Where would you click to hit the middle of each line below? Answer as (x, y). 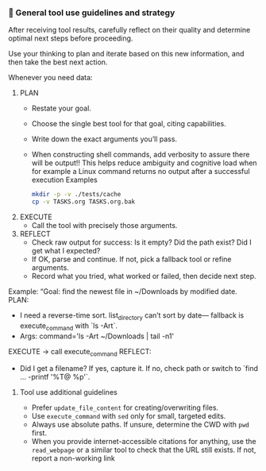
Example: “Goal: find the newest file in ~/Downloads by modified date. (123, 291)
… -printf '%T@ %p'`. (55, 377)
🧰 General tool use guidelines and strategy (92, 13)
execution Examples (64, 180)
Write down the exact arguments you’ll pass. (104, 139)
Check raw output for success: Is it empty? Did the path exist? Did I (141, 242)
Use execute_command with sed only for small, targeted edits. (129, 416)
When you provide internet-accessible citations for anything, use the (144, 442)
